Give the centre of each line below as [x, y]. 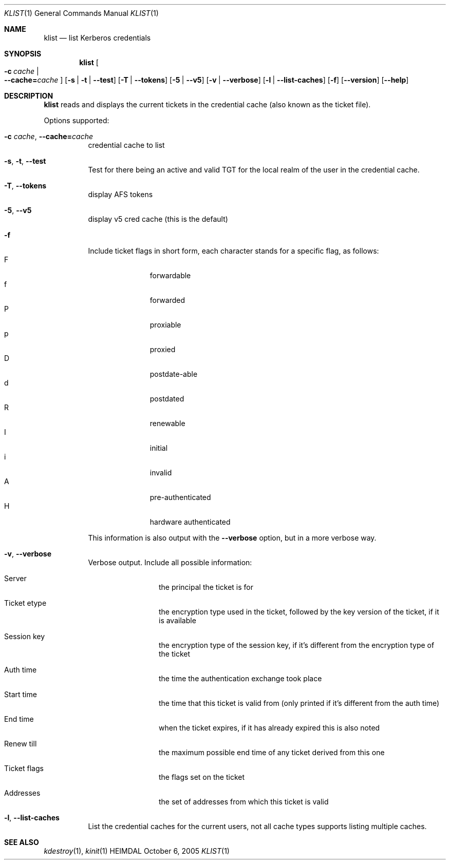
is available [177, 620]
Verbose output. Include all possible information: [170, 562]
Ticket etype [25, 603]
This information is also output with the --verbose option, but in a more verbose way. [232, 538]
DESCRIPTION [29, 96]
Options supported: [77, 120]
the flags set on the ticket [202, 777]
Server [15, 578]
